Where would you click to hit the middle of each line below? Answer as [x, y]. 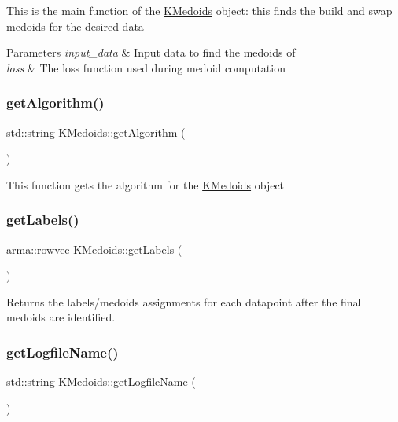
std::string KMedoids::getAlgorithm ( [96, 132]
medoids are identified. [61, 317]
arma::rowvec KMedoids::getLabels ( [94, 249]
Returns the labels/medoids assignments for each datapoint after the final [184, 301]
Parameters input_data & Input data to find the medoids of [151, 52]
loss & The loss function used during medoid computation [146, 67]
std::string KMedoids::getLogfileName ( [101, 382]
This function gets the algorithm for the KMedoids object [146, 184]
